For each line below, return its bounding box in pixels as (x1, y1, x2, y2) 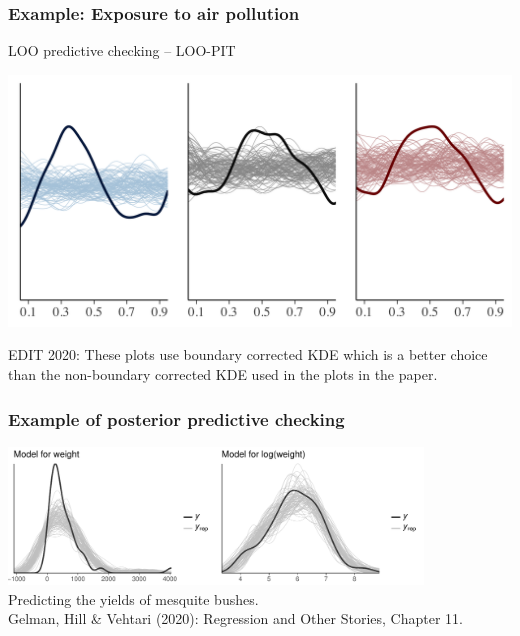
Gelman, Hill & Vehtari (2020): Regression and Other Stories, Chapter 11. (8, 608, 463, 629)
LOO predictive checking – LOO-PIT (8, 40, 236, 61)
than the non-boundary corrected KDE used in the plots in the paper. (8, 364, 438, 384)
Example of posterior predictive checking (8, 406, 345, 431)
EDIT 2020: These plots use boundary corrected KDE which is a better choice (8, 344, 488, 365)
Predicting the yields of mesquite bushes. (8, 588, 259, 609)
